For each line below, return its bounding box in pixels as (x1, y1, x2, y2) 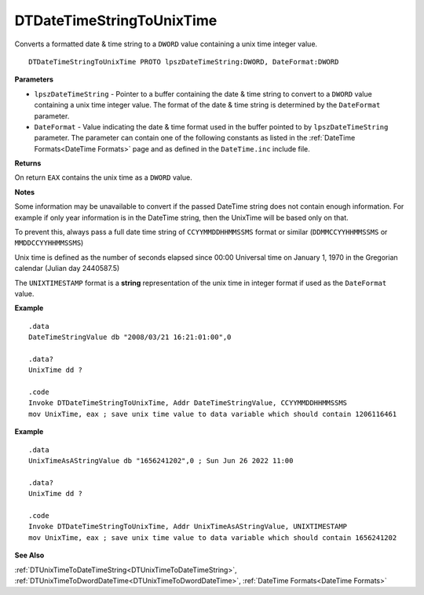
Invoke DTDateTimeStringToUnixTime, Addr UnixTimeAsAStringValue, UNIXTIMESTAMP (28, 522, 348, 531)
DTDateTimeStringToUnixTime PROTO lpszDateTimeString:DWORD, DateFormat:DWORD (28, 57, 339, 66)
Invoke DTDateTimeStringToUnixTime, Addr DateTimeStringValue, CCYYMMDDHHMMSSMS (28, 399, 348, 407)
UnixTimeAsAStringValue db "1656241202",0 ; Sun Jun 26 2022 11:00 (28, 456, 294, 465)
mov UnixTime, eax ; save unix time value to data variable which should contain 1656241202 (28, 533, 397, 542)
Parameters (14, 75, 54, 84)
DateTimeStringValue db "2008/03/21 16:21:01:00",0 (28, 333, 232, 341)
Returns (14, 159, 42, 168)
